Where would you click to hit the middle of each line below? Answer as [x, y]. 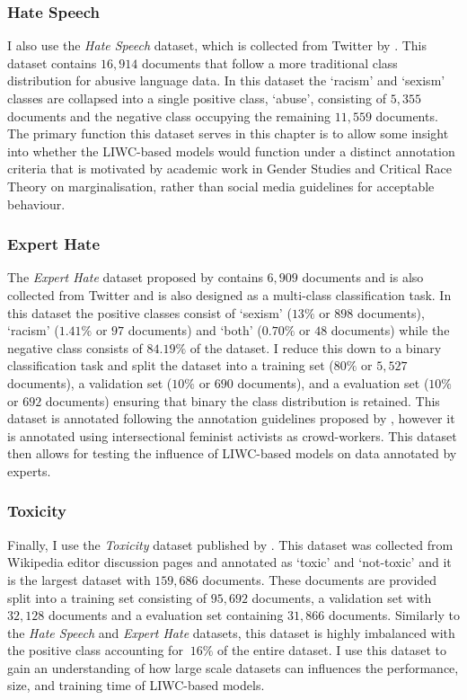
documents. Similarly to [394, 615]
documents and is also [363, 277]
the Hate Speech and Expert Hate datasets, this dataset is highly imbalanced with [231, 632]
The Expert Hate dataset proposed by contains [135, 277]
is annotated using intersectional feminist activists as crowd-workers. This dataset [232, 435]
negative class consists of [75, 347]
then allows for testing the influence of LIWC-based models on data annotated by [232, 453]
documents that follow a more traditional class [269, 62]
